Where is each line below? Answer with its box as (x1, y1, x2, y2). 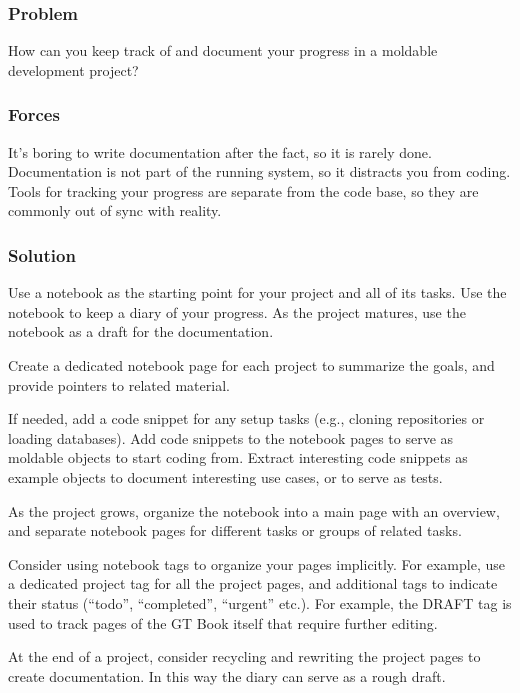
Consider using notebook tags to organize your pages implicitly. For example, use (8, 553, 505, 574)
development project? (8, 59, 139, 80)
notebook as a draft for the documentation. (8, 321, 274, 342)
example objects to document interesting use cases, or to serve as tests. (8, 466, 443, 487)
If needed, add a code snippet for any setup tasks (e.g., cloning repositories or (8, 408, 485, 429)
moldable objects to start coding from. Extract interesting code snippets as (8, 447, 468, 468)
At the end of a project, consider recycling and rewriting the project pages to (8, 646, 481, 667)
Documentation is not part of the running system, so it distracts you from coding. (8, 161, 511, 182)
